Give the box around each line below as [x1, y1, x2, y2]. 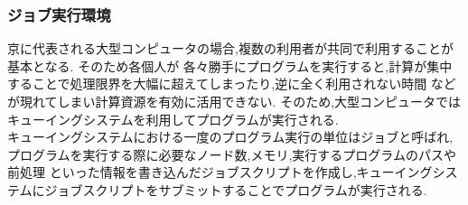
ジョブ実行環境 [7, 3, 111, 25]
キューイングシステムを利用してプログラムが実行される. [7, 109, 339, 128]
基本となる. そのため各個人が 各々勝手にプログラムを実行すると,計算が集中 [7, 56, 453, 75]
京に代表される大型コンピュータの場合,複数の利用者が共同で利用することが [7, 39, 454, 58]
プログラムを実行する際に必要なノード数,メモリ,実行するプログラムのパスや [7, 144, 456, 163]
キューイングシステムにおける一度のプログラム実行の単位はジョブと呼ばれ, [7, 127, 454, 146]
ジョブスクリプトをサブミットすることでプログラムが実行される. [44, 180, 427, 199]
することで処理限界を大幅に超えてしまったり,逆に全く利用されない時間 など [7, 74, 456, 93]
